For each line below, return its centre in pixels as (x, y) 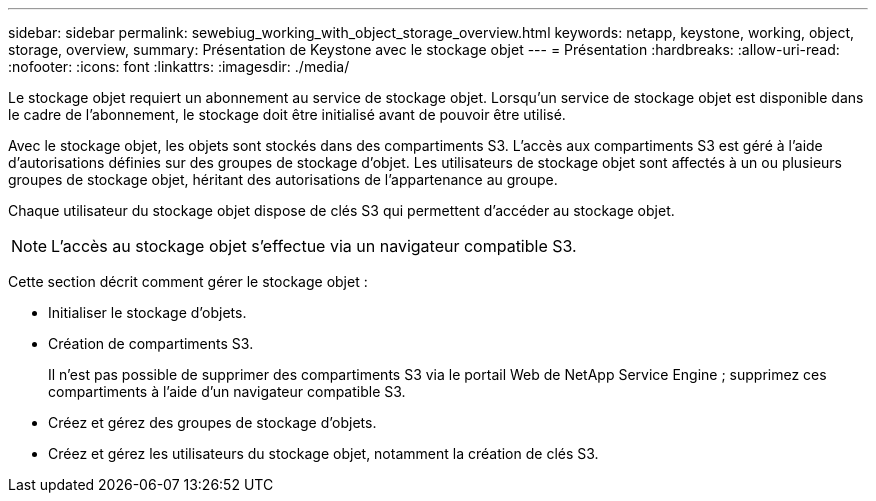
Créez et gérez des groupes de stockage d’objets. (212, 422)
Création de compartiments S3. (151, 343)
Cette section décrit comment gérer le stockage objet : (188, 281)
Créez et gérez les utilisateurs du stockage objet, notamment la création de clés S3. (323, 453)
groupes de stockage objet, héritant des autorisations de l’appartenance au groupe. (283, 179)
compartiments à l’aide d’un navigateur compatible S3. (227, 391)
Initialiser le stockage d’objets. (147, 312)
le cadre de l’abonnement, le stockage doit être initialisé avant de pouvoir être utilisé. (287, 114)
